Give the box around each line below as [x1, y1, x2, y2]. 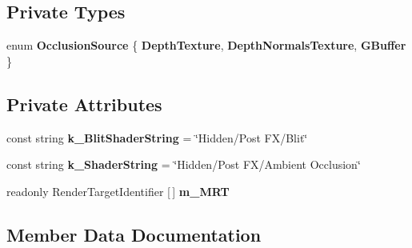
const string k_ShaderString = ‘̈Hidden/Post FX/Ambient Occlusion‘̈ [6, 156, 361, 173]
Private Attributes [6, 91, 162, 116]
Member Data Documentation [6, 222, 262, 246]
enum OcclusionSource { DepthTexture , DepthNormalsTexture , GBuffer [6, 37, 406, 54]
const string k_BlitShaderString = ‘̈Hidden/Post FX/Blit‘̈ [6, 129, 308, 146]
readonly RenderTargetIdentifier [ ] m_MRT [6, 182, 230, 199]
